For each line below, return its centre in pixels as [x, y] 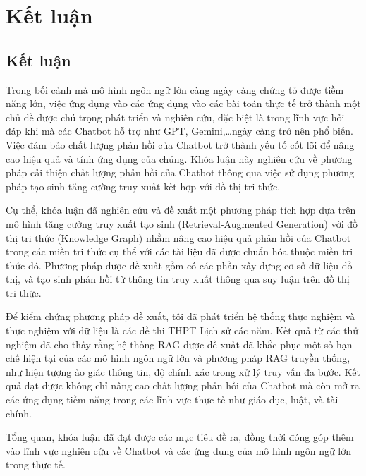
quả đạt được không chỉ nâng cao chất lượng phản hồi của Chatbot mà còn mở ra [183, 385]
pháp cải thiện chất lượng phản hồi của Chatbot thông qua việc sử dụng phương [180, 172]
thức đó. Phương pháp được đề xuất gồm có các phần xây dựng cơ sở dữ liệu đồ [179, 265]
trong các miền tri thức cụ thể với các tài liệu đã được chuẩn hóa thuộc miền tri [179, 251]
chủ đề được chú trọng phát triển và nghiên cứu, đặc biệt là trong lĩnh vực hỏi [175, 117]
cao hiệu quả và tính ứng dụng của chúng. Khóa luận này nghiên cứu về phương [179, 158]
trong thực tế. [36, 464]
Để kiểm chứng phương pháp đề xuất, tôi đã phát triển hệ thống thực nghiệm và [181, 316]
